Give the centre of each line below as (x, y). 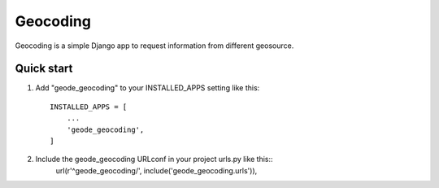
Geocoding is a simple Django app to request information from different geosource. (154, 46)
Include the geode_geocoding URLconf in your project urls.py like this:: (154, 160)
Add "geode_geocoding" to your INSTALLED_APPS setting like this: (148, 88)
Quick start (44, 69)
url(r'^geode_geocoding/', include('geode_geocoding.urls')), (156, 170)
